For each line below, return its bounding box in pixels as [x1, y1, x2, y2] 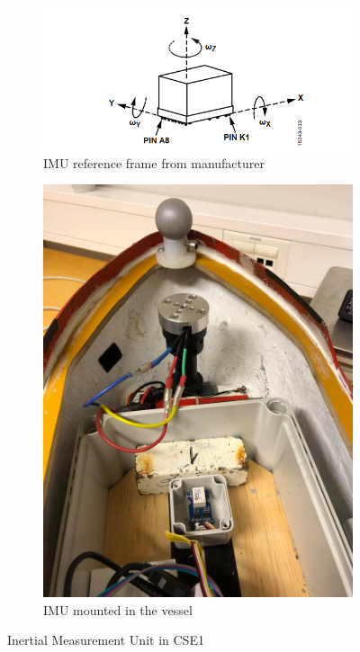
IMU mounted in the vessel [43, 600, 193, 619]
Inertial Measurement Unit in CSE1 [7, 630, 204, 649]
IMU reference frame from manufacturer [43, 153, 265, 172]
